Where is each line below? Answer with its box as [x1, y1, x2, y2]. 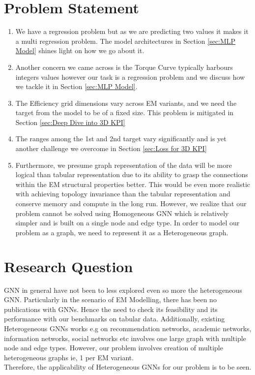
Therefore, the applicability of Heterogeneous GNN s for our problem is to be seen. [4, 362, 252, 372]
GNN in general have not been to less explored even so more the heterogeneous [4, 284, 242, 295]
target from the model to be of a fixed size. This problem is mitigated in [15, 107, 234, 118]
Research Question [4, 256, 133, 276]
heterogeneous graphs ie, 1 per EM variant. [4, 352, 134, 362]
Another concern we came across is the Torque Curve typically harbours [15, 62, 233, 72]
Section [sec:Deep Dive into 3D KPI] [15, 117, 125, 127]
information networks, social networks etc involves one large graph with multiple [4, 333, 246, 343]
